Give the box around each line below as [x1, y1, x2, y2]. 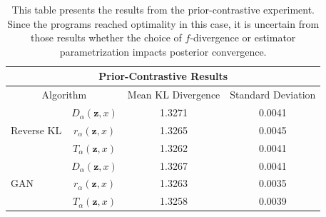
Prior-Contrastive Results [98, 69, 228, 84]
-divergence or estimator [190, 30, 296, 45]
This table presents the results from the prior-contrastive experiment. [11, 2, 315, 16]
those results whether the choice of [31, 30, 182, 45]
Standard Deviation [230, 87, 316, 102]
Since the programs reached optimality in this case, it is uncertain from [7, 16, 320, 31]
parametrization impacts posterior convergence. [59, 44, 267, 59]
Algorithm [41, 87, 87, 102]
